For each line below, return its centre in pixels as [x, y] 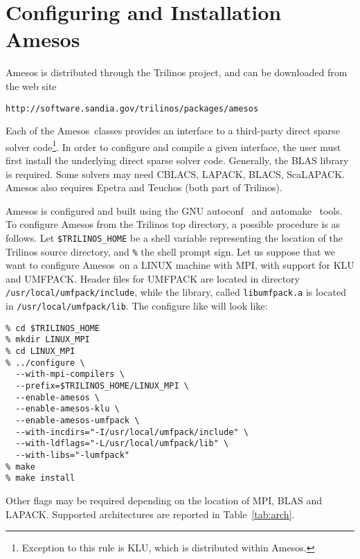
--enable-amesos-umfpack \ [78, 421]
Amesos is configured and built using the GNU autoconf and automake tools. [174, 210]
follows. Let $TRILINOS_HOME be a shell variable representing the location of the [174, 237]
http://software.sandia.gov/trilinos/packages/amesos [132, 108]
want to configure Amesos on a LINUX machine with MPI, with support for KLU [180, 265]
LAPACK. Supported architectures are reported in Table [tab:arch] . [150, 514]
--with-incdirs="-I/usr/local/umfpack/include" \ [132, 432]
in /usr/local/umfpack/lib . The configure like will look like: [137, 306]
